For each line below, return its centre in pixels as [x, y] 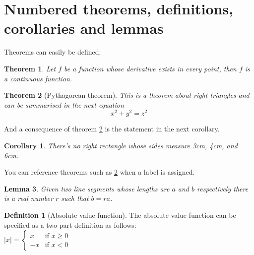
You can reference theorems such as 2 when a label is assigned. [99, 172]
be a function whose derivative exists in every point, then [150, 68]
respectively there [223, 188]
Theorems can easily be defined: [53, 52]
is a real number [29, 198]
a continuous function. [38, 78]
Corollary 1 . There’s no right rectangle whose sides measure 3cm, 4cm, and [121, 145]
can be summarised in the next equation [64, 104]
